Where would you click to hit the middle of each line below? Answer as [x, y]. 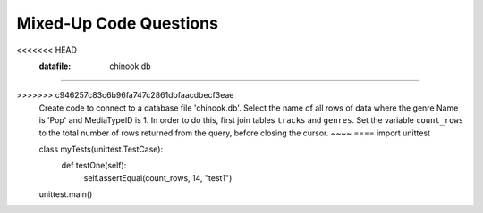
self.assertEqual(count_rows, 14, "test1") [158, 177]
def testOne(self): [94, 166]
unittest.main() [66, 194]
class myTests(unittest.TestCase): [101, 149]
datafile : [55, 66]
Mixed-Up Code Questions [118, 23]
